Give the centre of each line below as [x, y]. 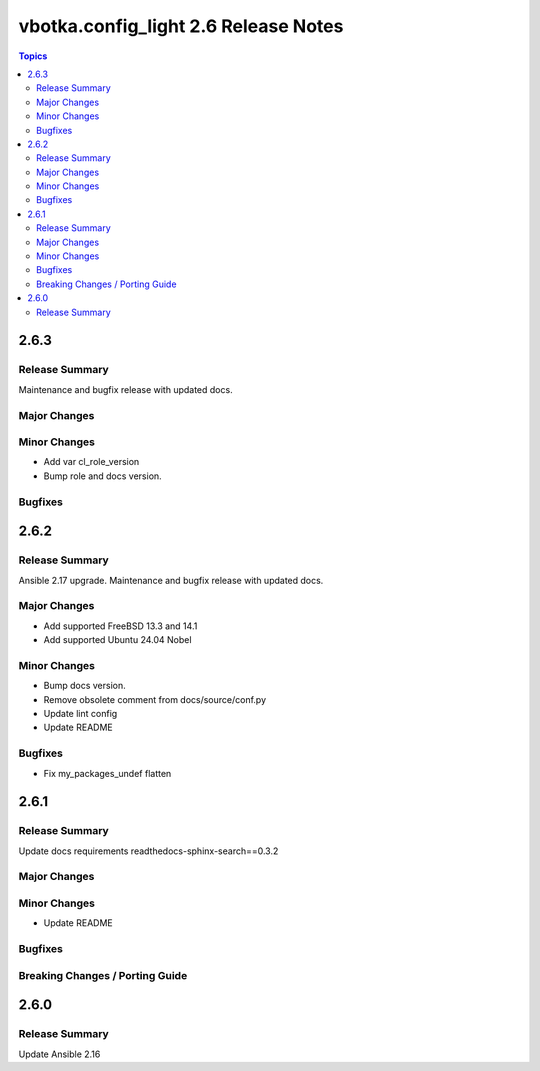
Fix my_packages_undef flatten [107, 773]
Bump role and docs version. [102, 476]
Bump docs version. [85, 686]
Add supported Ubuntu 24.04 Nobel [117, 640]
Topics [33, 56]
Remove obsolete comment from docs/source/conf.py [155, 699]
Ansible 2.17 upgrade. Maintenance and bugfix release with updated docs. [171, 580]
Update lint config [80, 713]
